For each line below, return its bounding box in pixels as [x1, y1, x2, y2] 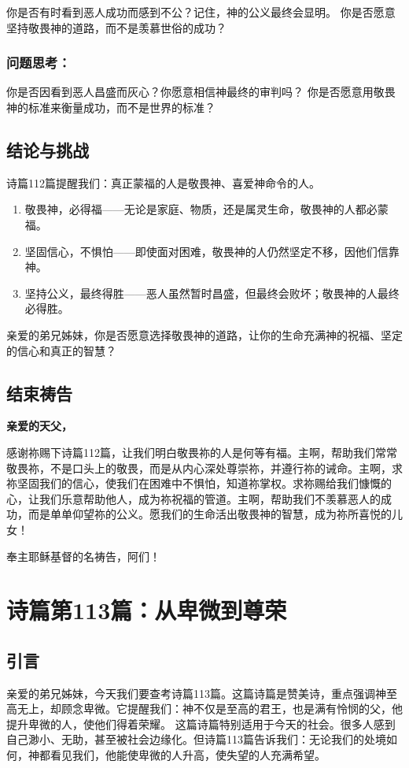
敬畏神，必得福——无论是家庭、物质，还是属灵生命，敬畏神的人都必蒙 [24, 201, 389, 217]
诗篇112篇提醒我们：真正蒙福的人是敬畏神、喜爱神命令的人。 [6, 174, 320, 191]
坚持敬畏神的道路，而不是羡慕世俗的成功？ [6, 19, 227, 35]
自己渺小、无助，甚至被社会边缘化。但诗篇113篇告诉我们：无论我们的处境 [6, 731, 386, 748]
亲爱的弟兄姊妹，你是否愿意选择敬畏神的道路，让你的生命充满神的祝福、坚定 [6, 326, 403, 343]
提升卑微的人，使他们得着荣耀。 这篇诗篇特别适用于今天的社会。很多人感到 [6, 715, 396, 732]
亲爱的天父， [6, 417, 72, 434]
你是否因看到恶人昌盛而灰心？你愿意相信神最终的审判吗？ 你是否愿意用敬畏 [6, 83, 396, 100]
